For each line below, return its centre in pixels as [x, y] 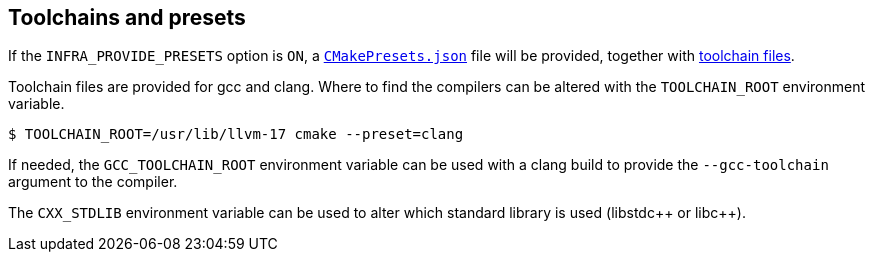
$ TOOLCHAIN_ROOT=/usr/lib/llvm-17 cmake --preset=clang [236, 134]
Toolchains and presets [127, 17]
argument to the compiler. [93, 182]
